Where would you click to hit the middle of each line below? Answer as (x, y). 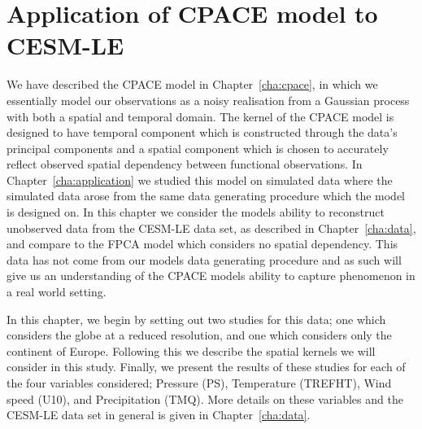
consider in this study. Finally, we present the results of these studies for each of (206, 367)
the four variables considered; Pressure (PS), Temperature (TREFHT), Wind (199, 383)
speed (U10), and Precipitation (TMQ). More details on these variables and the (205, 398)
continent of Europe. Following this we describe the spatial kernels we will (191, 350)
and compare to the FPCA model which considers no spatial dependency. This (202, 244)
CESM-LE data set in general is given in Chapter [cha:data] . (159, 415)
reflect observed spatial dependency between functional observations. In (185, 164)
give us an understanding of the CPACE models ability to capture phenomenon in (211, 276)
